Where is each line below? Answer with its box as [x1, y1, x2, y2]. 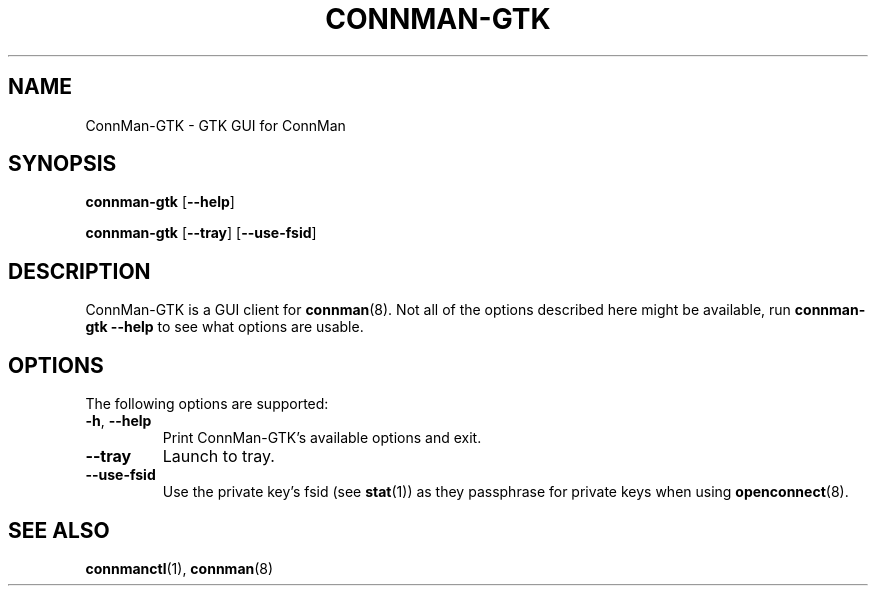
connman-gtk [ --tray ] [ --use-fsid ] [85, 224, 317, 242]
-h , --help [85, 412, 152, 430]
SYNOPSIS [8, 151, 117, 177]
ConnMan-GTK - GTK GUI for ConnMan [85, 116, 346, 134]
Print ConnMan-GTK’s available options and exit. [162, 429, 482, 447]
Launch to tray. [162, 446, 275, 467]
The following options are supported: [85, 395, 329, 413]
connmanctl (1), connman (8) [85, 559, 274, 577]
